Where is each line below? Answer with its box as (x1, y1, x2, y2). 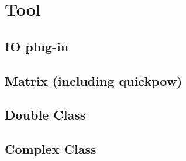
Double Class (5, 106, 86, 124)
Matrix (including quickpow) (5, 71, 182, 89)
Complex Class (5, 140, 97, 158)
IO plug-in (5, 37, 69, 55)
